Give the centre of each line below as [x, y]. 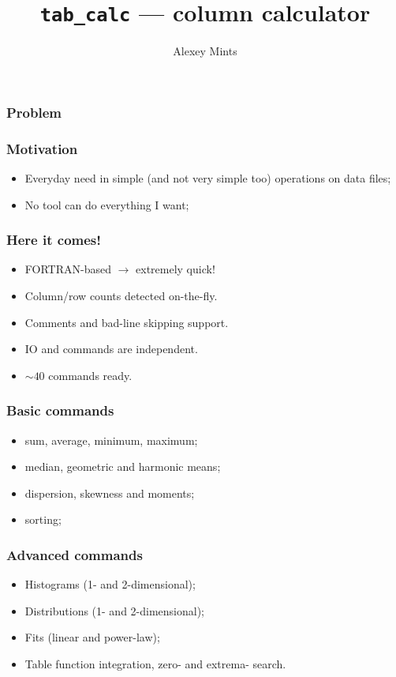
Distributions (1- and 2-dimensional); [115, 610]
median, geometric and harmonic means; [123, 466]
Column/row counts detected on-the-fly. [121, 295]
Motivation [42, 148]
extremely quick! [176, 269]
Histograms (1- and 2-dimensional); [110, 584]
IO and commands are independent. [111, 349]
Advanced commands [75, 554]
